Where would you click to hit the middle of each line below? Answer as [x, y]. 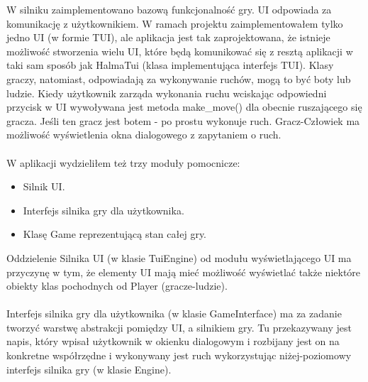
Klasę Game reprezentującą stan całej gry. [115, 234]
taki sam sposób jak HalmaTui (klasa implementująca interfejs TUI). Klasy [170, 65]
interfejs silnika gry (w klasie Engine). [89, 369]
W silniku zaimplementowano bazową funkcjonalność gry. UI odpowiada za [169, 9]
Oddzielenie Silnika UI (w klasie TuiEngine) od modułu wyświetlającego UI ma [179, 257]
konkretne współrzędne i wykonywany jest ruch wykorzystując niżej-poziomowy [179, 355]
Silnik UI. [44, 186]
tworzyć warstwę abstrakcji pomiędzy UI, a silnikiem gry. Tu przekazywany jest [179, 327]
